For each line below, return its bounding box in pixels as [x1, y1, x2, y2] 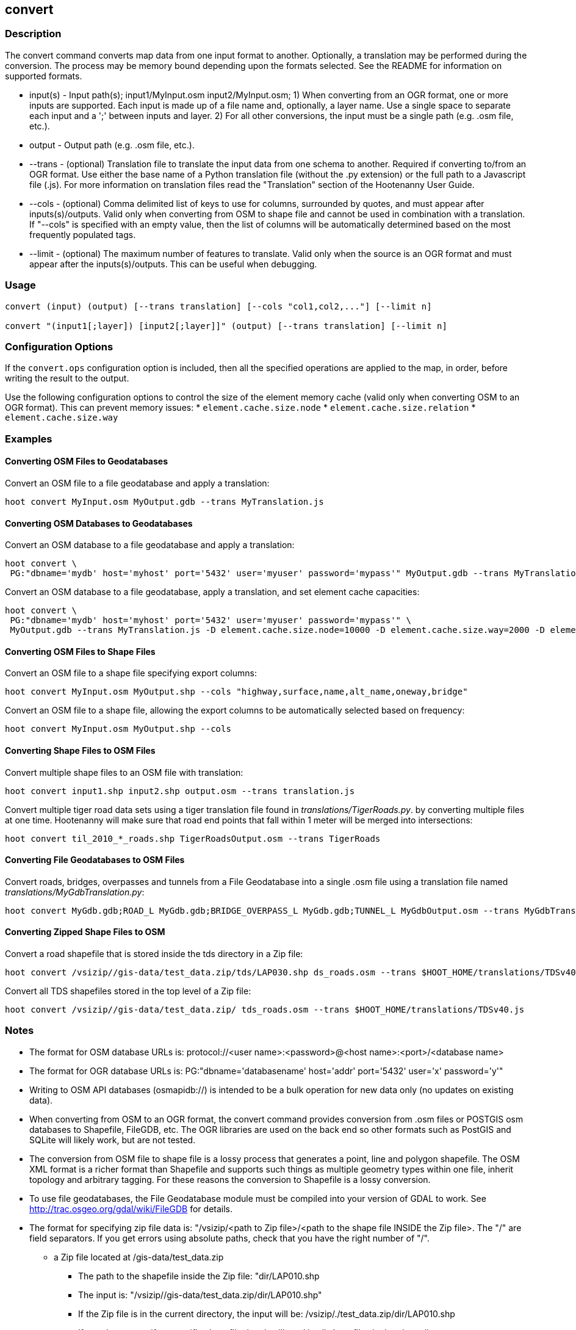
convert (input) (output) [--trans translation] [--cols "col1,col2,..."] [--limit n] [5, 301, 432, 311]
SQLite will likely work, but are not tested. [29, 1134, 196, 1145]
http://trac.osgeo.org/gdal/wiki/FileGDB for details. [29, 1203, 233, 1214]
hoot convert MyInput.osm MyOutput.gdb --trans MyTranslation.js [5, 496, 324, 507]
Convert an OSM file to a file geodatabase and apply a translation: [5, 477, 270, 488]
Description [5, 27, 62, 40]
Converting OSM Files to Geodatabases [5, 456, 168, 467]
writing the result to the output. [5, 373, 129, 384]
